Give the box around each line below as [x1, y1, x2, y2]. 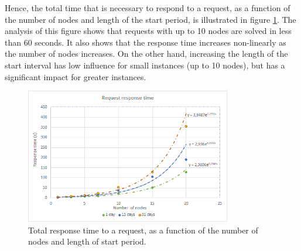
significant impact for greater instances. [5, 70, 146, 82]
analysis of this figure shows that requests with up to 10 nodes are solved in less [5, 25, 292, 37]
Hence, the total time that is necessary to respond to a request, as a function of [5, 2, 290, 13]
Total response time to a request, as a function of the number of [28, 224, 258, 236]
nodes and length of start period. [28, 235, 146, 247]
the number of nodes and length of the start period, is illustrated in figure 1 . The [5, 13, 296, 25]
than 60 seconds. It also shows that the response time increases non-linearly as [5, 36, 286, 48]
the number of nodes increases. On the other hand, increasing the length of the [5, 47, 288, 60]
